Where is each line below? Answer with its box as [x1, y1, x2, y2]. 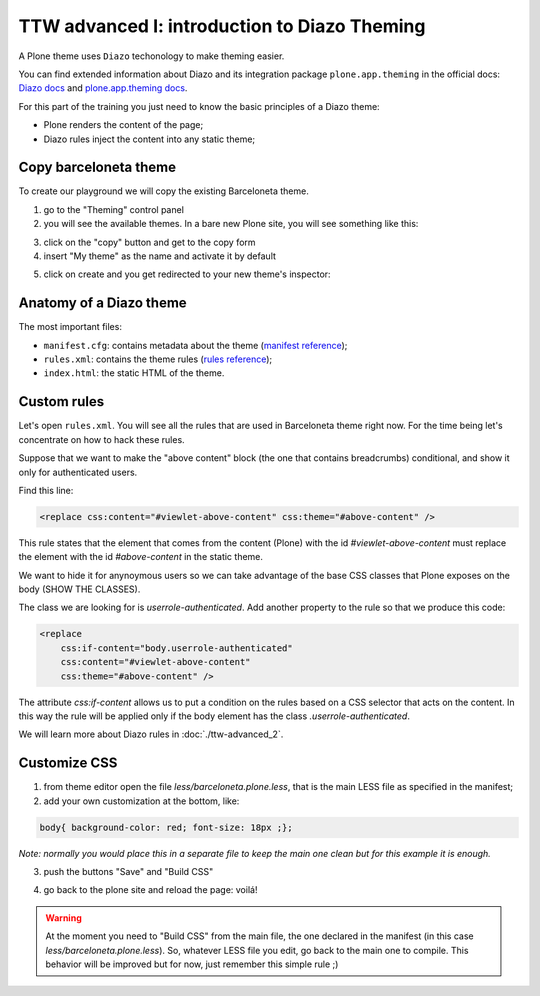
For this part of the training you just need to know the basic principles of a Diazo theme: [18, 100, 380, 112]
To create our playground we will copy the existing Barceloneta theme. [18, 185, 309, 197]
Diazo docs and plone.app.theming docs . [18, 82, 188, 94]
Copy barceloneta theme [18, 159, 177, 176]
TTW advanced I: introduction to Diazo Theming [18, 15, 426, 37]
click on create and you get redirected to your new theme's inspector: [43, 268, 331, 280]
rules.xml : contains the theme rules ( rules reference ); [43, 353, 273, 365]
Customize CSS [18, 755, 118, 772]
